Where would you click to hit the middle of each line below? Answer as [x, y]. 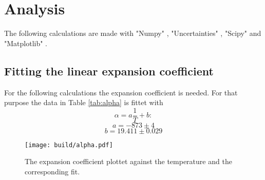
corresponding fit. [52, 172]
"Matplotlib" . [26, 43]
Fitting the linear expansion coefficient [109, 71]
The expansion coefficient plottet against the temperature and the [128, 161]
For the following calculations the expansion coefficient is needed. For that [121, 92]
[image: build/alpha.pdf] [69, 145]
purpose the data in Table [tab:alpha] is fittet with [84, 102]
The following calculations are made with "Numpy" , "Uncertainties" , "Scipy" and [133, 33]
